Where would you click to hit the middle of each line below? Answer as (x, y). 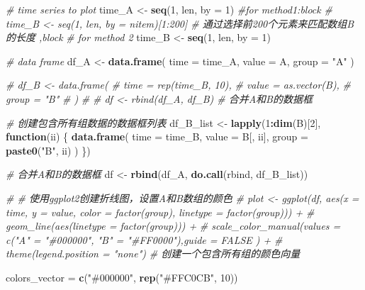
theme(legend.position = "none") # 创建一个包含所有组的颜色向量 (153, 253)
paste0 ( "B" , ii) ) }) (48, 150)
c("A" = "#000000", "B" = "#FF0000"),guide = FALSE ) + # (144, 239)
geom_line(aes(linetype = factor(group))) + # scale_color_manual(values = (173, 226)
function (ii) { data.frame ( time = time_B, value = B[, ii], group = (157, 136)
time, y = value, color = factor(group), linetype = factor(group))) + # (160, 212)
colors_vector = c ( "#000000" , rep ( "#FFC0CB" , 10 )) (122, 277)
